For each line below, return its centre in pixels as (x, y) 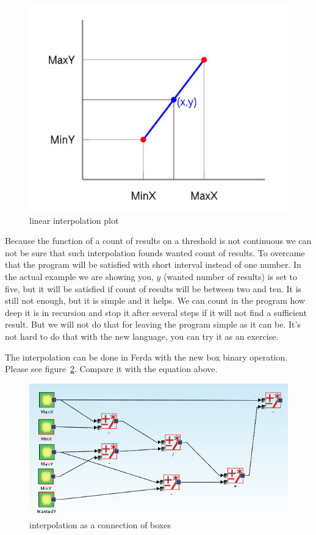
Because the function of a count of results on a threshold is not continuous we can (158, 241)
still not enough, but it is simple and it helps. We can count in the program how (155, 300)
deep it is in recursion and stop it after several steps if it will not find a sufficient (156, 312)
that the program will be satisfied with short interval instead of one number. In (153, 264)
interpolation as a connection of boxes (100, 524)
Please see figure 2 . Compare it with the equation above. (111, 369)
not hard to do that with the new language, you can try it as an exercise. (142, 336)
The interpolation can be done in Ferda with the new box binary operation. (146, 357)
